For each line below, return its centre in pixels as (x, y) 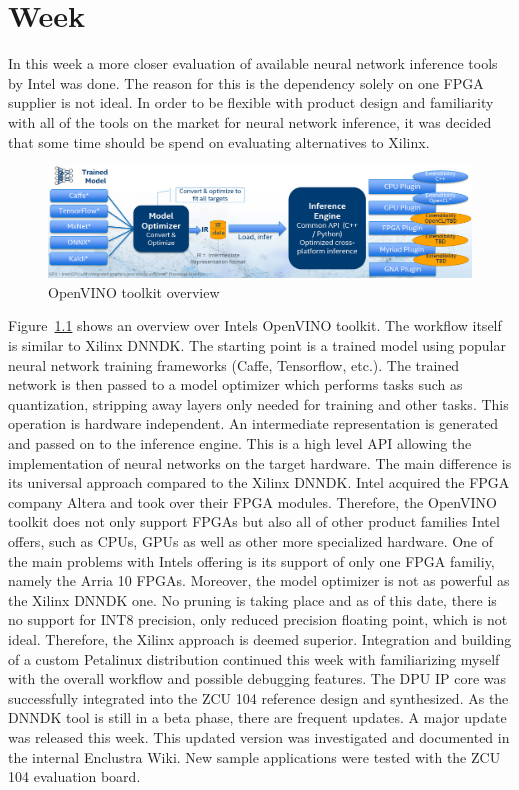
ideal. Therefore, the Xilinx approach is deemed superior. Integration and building (260, 638)
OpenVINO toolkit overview (134, 291)
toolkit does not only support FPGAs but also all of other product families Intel (254, 521)
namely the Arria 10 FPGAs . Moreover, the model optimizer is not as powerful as (259, 580)
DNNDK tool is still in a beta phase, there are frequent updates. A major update (257, 717)
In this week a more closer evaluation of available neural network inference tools (253, 63)
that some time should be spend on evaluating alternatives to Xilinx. (219, 141)
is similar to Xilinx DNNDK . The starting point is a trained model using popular (257, 345)
